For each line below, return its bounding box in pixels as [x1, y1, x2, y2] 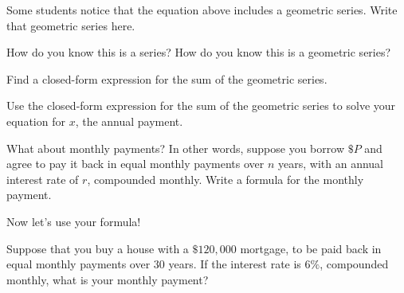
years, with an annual [278, 155, 384, 172]
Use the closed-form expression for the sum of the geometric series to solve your [6, 97, 396, 114]
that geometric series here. [6, 17, 135, 33]
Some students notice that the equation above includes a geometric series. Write [6, 2, 398, 18]
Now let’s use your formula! [6, 213, 141, 229]
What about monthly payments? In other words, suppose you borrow [6, 139, 344, 156]
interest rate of [6, 170, 79, 187]
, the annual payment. [75, 112, 183, 129]
